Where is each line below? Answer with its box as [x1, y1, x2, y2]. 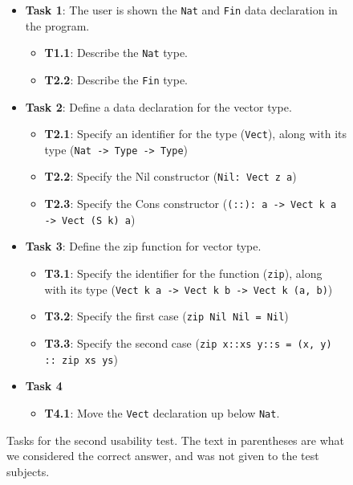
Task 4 [25, 377, 63, 394]
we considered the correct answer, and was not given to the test [6, 447, 319, 464]
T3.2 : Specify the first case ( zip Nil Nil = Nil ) [44, 308, 289, 324]
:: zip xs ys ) [44, 350, 118, 367]
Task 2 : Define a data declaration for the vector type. [25, 98, 292, 115]
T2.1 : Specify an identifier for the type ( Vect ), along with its [44, 125, 347, 142]
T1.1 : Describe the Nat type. [44, 44, 189, 61]
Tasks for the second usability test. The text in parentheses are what [6, 431, 345, 448]
